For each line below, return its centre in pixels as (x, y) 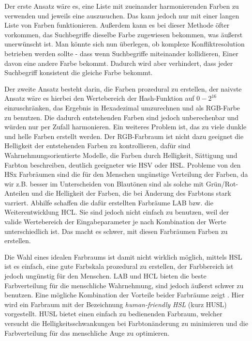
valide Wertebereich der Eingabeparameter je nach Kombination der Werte (115, 222)
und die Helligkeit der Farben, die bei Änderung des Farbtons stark (131, 193)
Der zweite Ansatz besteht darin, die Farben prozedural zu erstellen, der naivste (123, 88)
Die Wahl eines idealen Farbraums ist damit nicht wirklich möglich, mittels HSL (123, 256)
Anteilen (17, 193)
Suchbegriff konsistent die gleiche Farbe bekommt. (79, 72)
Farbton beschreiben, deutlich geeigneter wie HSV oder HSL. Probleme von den (123, 164)
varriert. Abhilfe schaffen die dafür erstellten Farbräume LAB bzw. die (109, 202)
